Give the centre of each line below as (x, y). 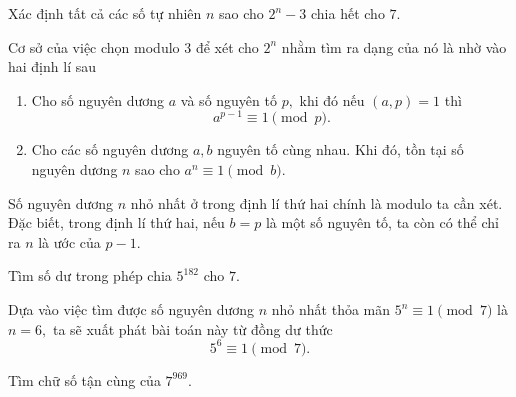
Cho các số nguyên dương (110, 149)
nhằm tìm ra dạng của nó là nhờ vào (394, 46)
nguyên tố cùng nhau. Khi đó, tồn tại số (340, 149)
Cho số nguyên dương (98, 99)
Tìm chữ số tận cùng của (84, 379)
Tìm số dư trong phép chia (90, 275)
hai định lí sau (52, 66)
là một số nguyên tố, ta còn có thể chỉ (382, 222)
